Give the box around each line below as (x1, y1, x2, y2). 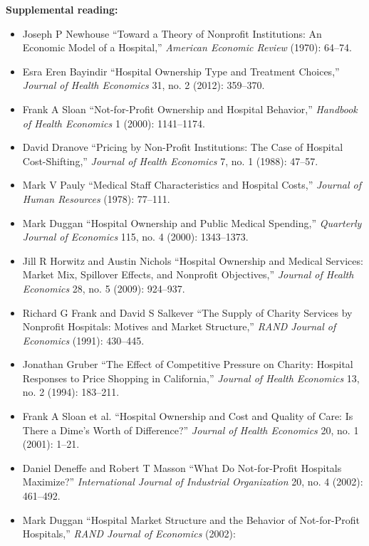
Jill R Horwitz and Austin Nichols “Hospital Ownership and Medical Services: (22, 253, 363, 268)
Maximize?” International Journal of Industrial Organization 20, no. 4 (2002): (22, 474, 363, 489)
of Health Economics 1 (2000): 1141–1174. (22, 115, 205, 130)
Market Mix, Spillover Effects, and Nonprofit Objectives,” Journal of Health (22, 267, 354, 282)
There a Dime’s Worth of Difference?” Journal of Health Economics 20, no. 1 (22, 422, 359, 437)
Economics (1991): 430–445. (22, 332, 145, 347)
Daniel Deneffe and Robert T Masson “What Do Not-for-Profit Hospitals (22, 460, 342, 475)
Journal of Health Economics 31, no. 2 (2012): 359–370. (22, 78, 265, 93)
